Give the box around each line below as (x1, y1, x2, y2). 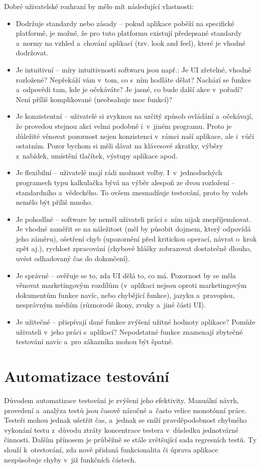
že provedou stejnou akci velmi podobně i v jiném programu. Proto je (16, 120, 232, 131)
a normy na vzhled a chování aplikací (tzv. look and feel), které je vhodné (16, 37, 245, 48)
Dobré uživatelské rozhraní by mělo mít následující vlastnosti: (4, 1, 194, 11)
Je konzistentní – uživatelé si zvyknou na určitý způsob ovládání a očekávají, (16, 111, 253, 121)
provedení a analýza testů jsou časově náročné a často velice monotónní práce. (4, 405, 246, 415)
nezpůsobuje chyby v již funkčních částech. (4, 454, 137, 464)
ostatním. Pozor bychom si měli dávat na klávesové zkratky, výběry (16, 140, 223, 151)
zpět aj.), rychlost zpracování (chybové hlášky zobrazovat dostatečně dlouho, (16, 243, 252, 254)
